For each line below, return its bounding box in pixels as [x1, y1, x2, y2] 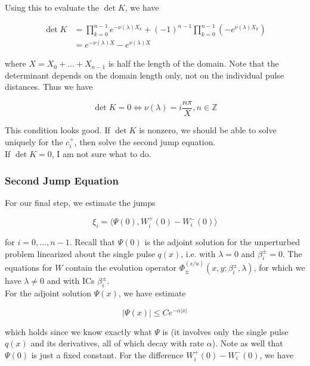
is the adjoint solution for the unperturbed [144, 236, 300, 248]
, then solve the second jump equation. [74, 135, 216, 148]
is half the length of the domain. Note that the [108, 57, 279, 70]
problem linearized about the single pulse [5, 247, 155, 259]
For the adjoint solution [5, 287, 92, 299]
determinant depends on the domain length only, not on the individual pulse [5, 68, 284, 81]
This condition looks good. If [5, 124, 110, 136]
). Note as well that [212, 337, 283, 349]
